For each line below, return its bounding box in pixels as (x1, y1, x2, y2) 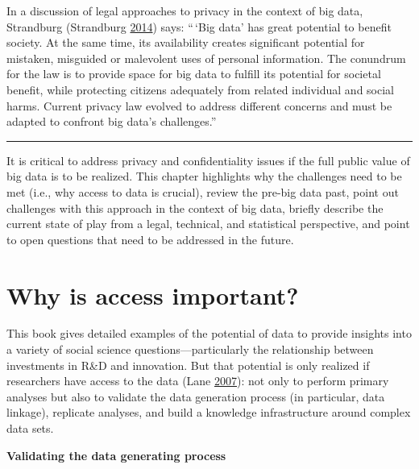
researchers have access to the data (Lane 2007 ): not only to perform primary (6, 372, 389, 389)
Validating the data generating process (6, 446, 226, 463)
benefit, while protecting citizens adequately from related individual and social (6, 81, 394, 98)
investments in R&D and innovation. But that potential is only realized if (6, 356, 370, 373)
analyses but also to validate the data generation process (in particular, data (6, 388, 385, 405)
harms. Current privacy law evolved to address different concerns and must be (6, 97, 392, 114)
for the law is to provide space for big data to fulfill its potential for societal (6, 65, 381, 82)
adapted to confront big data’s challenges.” (6, 113, 217, 130)
